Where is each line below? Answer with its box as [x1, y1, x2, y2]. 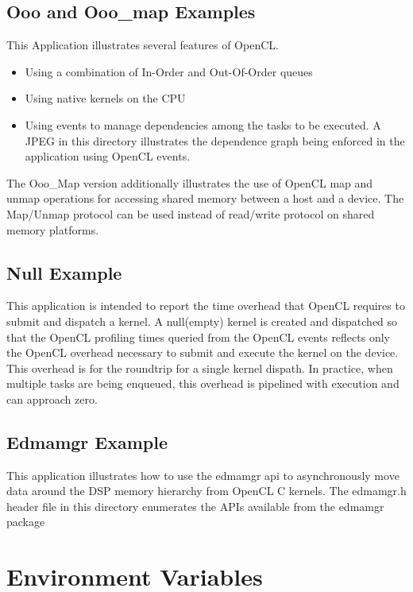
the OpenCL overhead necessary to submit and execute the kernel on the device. [6, 344, 399, 361]
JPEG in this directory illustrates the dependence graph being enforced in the [25, 132, 405, 149]
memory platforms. [6, 221, 99, 238]
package [6, 513, 45, 530]
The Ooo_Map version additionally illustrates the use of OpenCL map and [6, 174, 373, 191]
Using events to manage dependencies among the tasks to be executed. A [25, 116, 381, 133]
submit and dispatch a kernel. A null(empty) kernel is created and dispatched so [6, 312, 398, 329]
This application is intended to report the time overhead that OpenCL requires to [6, 297, 405, 314]
